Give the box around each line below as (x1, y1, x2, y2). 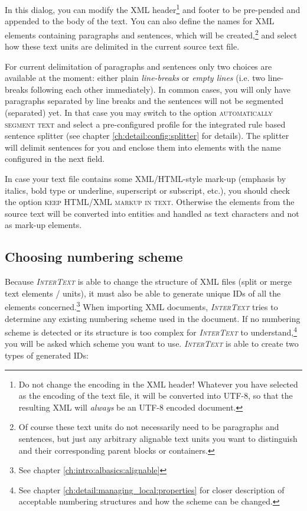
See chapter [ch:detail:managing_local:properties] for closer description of (18, 483, 285, 496)
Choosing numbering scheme (5, 248, 183, 266)
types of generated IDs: (5, 349, 89, 362)
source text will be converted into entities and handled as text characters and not (5, 207, 299, 219)
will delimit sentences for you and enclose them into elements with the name (5, 141, 281, 153)
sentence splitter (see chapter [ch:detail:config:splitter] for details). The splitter (5, 129, 289, 142)
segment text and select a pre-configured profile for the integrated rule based (5, 118, 286, 130)
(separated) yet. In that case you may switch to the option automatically (5, 106, 273, 119)
